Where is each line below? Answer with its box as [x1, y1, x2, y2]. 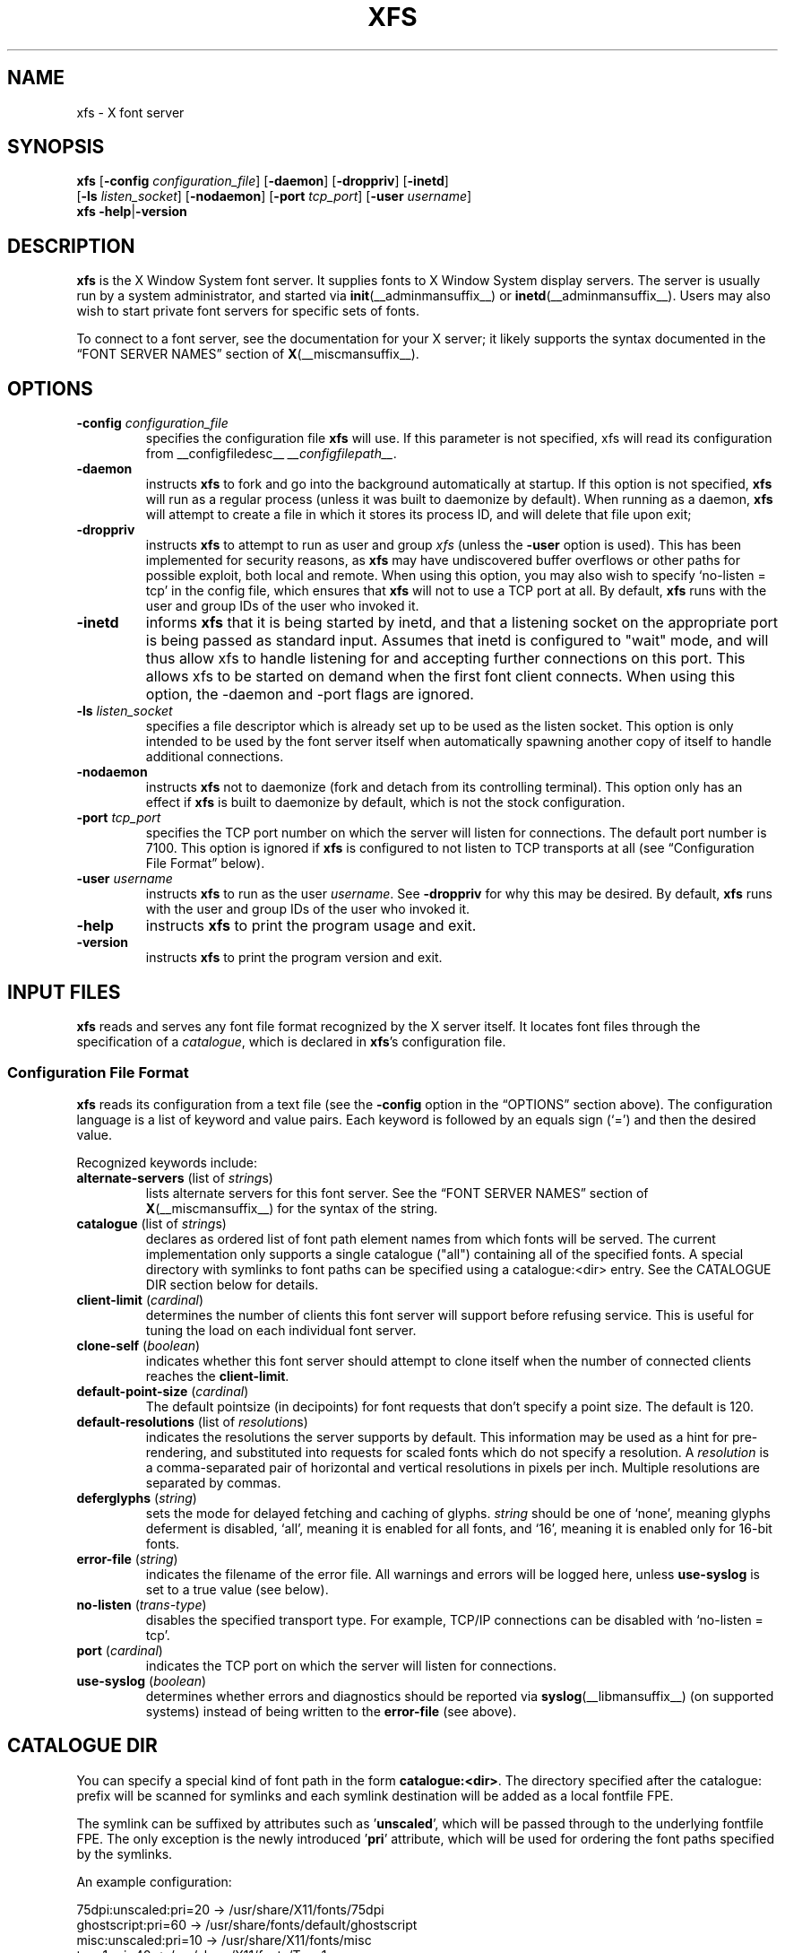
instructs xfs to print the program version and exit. [145, 950, 443, 966]
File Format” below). [145, 855, 265, 872]
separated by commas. [145, 1474, 281, 1490]
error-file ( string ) [76, 1550, 178, 1567]
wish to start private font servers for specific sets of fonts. [76, 303, 419, 319]
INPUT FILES [7, 980, 121, 1003]
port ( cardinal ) [76, 1642, 163, 1658]
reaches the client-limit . [145, 1367, 289, 1384]
